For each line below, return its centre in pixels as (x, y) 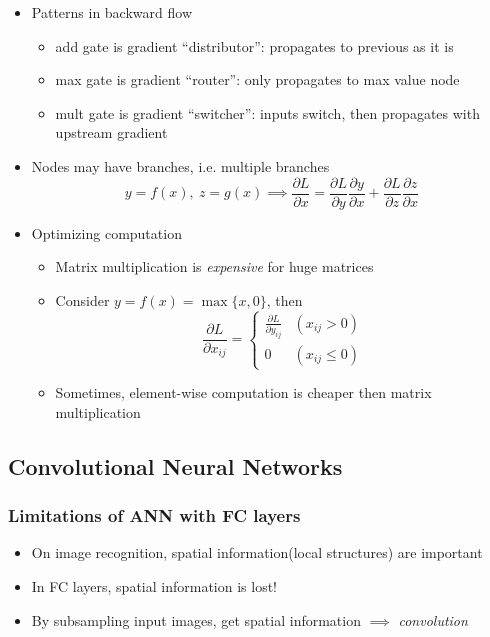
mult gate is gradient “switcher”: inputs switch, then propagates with (267, 112)
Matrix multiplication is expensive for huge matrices (214, 266)
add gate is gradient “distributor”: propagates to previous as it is (254, 45)
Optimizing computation (106, 232)
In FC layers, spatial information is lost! (154, 586)
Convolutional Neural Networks (175, 465)
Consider (82, 299)
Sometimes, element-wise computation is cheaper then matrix (243, 392)
